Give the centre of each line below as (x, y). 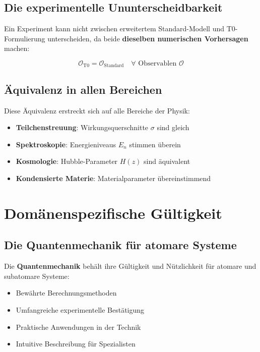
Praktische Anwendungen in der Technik (78, 327)
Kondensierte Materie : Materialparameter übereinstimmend (113, 178)
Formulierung (25, 38)
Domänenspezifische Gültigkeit (113, 213)
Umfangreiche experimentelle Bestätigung (80, 309)
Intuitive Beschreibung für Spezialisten (76, 344)
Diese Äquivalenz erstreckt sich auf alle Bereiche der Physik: (97, 110)
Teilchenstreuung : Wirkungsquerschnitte (82, 127)
